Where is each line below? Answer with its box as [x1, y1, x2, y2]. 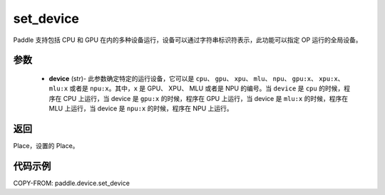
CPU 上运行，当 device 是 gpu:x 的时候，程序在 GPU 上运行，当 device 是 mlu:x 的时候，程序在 [63, 94, 349, 102]
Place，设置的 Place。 [13, 142, 79, 150]
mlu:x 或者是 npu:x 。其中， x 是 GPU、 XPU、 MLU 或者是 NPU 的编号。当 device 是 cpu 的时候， [48, 84, 344, 93]
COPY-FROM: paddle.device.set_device [13, 179, 130, 187]
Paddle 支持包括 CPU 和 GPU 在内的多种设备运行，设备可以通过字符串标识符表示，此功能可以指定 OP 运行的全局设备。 [13, 36, 363, 44]
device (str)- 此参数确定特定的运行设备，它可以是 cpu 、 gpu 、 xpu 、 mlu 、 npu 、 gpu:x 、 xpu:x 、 [48, 74, 344, 83]
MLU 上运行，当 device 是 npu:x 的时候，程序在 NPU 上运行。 [48, 104, 233, 113]
